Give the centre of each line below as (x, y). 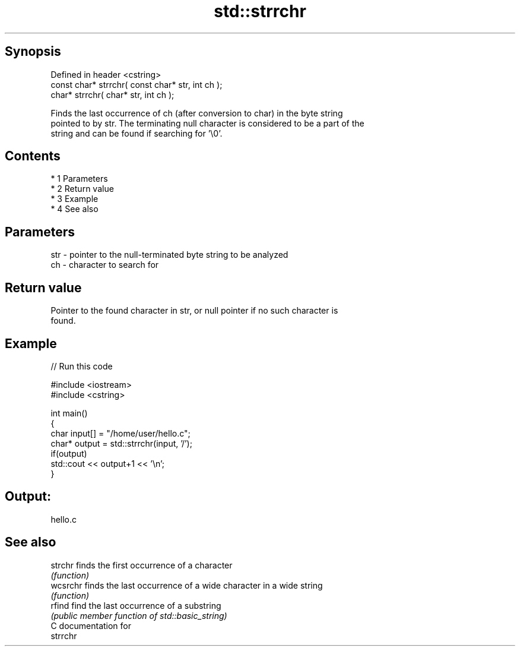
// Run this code (82, 366)
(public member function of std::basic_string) (139, 615)
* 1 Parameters (79, 179)
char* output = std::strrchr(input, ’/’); (121, 443)
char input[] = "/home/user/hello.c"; (121, 433)
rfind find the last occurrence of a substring (136, 605)
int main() (69, 413)
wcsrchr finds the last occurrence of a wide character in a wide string (187, 585)
